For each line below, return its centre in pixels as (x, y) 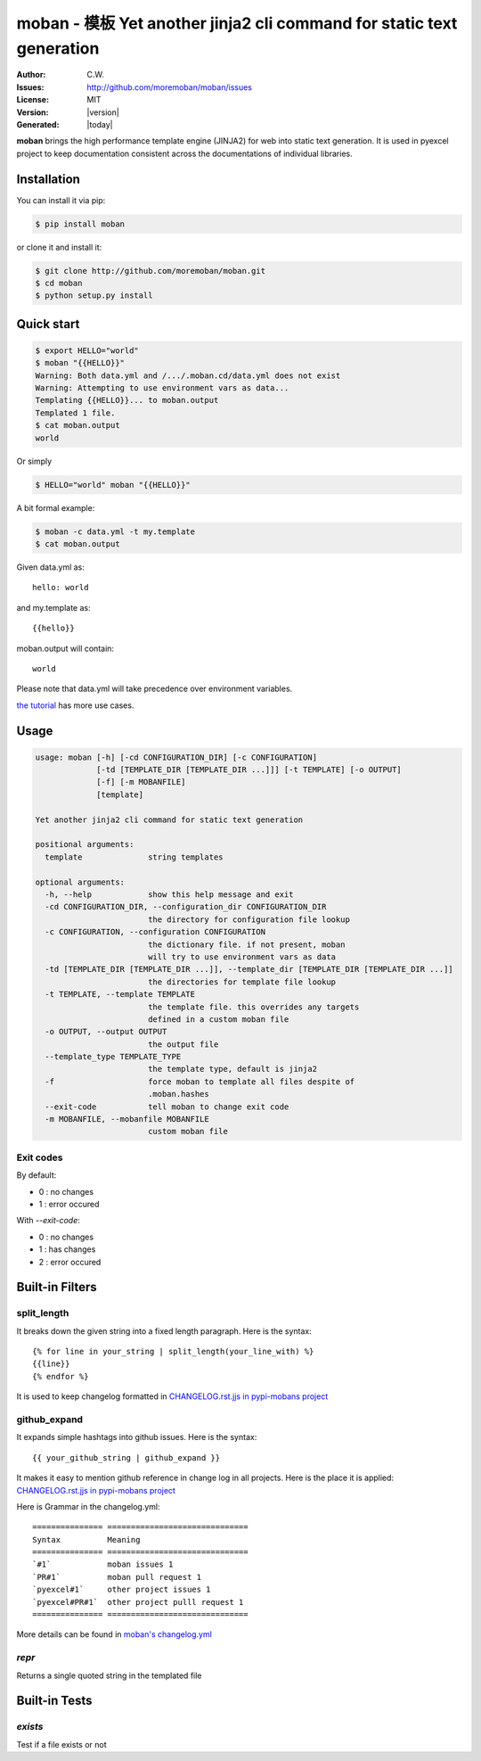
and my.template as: (53, 607)
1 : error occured (69, 1204)
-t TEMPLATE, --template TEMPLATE (120, 995)
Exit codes (40, 1157)
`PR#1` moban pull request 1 (117, 1577)
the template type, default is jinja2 (232, 1069)
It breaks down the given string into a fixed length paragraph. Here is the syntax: (164, 1331)
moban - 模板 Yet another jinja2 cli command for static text (237, 23)
